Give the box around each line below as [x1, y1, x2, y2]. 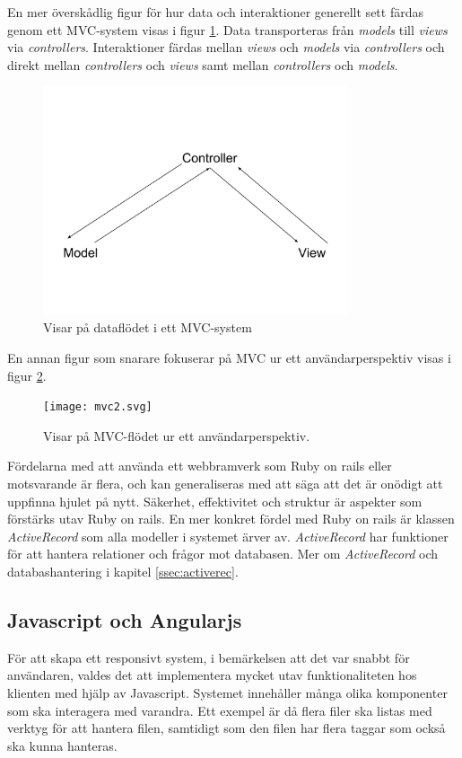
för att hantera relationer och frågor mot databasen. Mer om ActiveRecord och [7, 544, 439, 563]
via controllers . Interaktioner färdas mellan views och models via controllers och [7, 38, 445, 57]
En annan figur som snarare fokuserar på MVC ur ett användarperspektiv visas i [7, 348, 451, 366]
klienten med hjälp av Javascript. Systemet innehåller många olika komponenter [7, 683, 448, 701]
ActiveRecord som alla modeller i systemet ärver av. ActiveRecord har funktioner [7, 526, 449, 545]
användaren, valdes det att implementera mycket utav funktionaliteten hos [7, 665, 417, 684]
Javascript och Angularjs [7, 605, 242, 633]
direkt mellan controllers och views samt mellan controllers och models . [7, 55, 398, 74]
